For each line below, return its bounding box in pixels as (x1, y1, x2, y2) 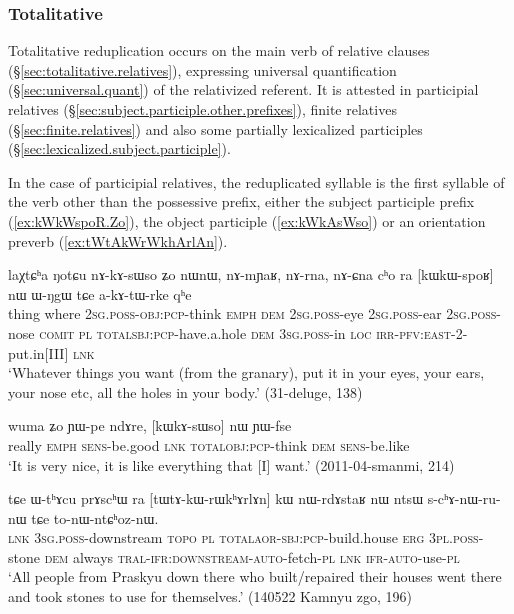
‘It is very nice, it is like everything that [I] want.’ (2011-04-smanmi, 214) (8, 454, 455, 475)
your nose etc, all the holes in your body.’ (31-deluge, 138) (8, 381, 363, 402)
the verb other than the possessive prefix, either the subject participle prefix (8, 191, 475, 212)
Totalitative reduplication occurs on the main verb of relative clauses (8, 40, 430, 61)
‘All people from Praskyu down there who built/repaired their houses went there (8, 566, 502, 587)
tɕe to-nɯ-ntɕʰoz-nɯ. (31, 507, 159, 528)
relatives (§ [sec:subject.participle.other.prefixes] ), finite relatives (8, 99, 397, 119)
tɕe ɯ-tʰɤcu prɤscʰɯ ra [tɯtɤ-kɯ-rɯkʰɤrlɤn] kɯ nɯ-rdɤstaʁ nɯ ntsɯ (8, 488, 424, 509)
